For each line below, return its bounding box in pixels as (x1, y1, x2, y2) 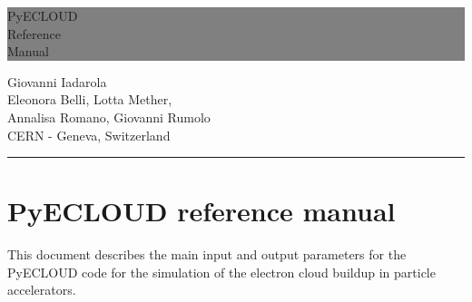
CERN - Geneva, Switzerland (7, 125, 171, 144)
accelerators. (7, 280, 76, 299)
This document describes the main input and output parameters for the (7, 245, 407, 264)
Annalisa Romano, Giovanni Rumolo (7, 107, 211, 126)
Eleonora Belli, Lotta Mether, (7, 90, 172, 109)
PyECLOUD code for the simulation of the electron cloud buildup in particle (7, 262, 436, 281)
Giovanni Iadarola (7, 72, 107, 91)
